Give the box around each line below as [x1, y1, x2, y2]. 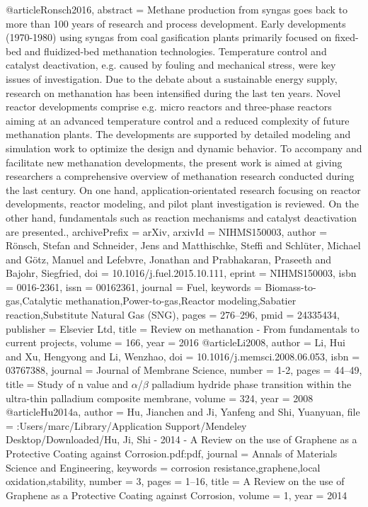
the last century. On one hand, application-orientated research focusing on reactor [6, 182, 361, 197]
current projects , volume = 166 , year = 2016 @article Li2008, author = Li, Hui [6, 335, 345, 350]
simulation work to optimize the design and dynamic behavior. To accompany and [6, 140, 362, 155]
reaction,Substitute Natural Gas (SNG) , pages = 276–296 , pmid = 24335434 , [6, 307, 340, 322]
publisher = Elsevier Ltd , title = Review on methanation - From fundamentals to [6, 321, 360, 336]
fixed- [334, 30, 359, 45]
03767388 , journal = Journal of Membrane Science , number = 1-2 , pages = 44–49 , [6, 363, 362, 377]
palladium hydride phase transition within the [151, 377, 352, 392]
